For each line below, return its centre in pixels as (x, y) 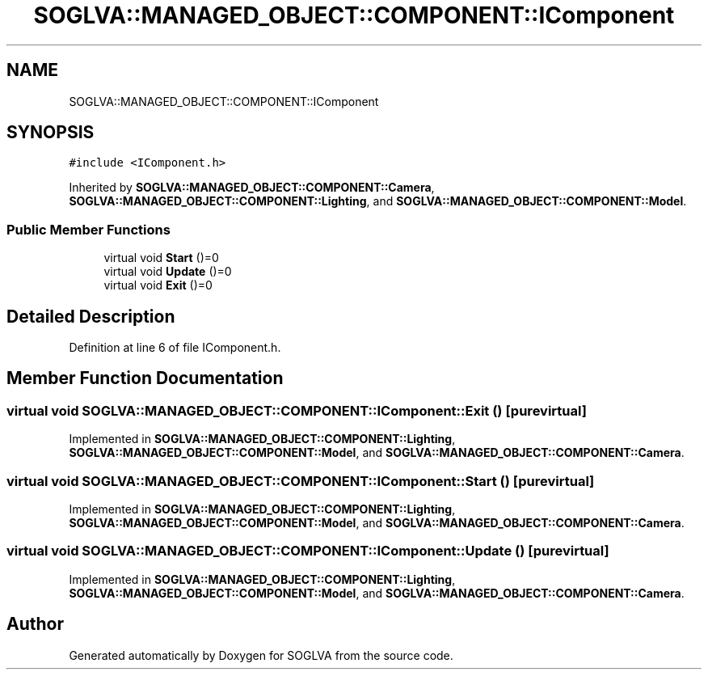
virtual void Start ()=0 (161, 258)
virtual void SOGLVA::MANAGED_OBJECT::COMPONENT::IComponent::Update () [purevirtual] (308, 551)
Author (35, 624)
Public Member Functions (88, 229)
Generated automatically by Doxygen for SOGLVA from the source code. (261, 655)
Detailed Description (91, 316)
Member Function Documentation (145, 378)
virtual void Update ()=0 (168, 272)
